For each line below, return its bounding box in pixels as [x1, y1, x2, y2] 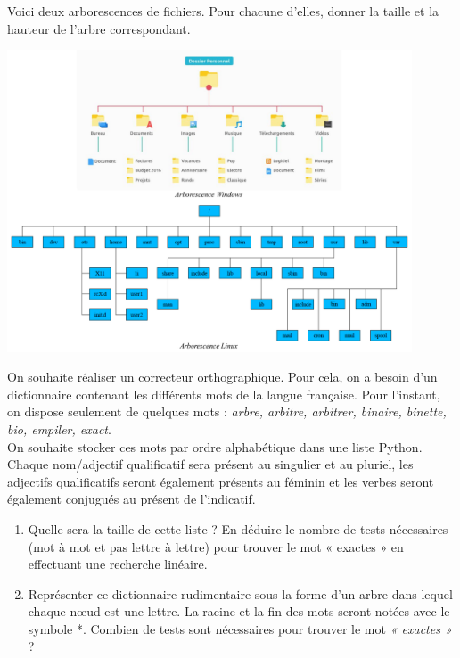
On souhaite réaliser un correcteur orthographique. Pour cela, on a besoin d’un [7, 367, 438, 386]
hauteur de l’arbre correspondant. [7, 19, 191, 37]
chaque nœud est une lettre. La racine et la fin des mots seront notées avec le [28, 602, 450, 621]
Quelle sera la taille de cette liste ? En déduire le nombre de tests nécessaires [28, 519, 448, 538]
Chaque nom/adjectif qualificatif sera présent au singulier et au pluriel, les [7, 455, 414, 473]
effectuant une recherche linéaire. [28, 555, 208, 573]
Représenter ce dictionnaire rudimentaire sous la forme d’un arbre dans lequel [28, 584, 453, 603]
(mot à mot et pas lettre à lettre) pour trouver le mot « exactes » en [28, 537, 404, 555]
